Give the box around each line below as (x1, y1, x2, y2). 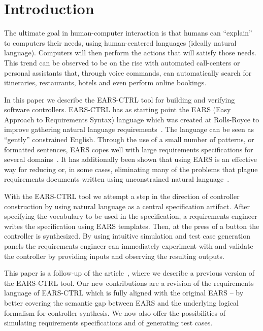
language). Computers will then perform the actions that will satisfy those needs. (4, 47, 256, 58)
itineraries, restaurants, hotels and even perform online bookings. (4, 77, 207, 88)
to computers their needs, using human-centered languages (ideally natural (4, 37, 237, 48)
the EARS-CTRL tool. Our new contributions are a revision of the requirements (4, 277, 254, 288)
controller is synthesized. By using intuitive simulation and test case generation (4, 230, 251, 241)
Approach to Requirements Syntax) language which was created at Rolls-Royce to (4, 114, 259, 124)
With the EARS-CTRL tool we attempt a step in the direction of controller (4, 191, 240, 202)
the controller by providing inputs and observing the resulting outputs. (4, 250, 224, 261)
